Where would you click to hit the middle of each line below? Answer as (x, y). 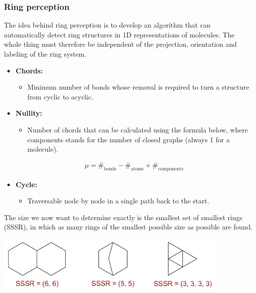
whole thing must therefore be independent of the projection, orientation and (121, 44)
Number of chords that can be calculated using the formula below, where (138, 129)
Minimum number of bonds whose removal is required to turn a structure (138, 87)
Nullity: (29, 113)
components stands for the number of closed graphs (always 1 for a (128, 139)
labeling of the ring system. (45, 54)
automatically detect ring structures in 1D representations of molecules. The (119, 34)
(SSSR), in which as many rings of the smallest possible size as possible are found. (128, 227)
